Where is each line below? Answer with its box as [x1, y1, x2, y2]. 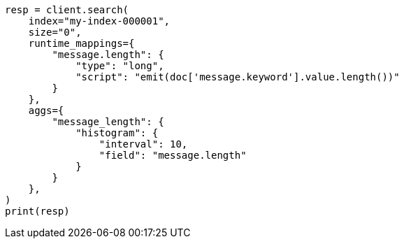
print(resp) [5, 206, 70, 217]
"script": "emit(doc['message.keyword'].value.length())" [75, 71, 400, 82]
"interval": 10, [99, 138, 188, 150]
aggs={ [28, 105, 64, 116]
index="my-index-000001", [28, 15, 171, 27]
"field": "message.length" [99, 150, 247, 161]
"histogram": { [75, 127, 159, 138]
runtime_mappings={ [28, 38, 135, 49]
